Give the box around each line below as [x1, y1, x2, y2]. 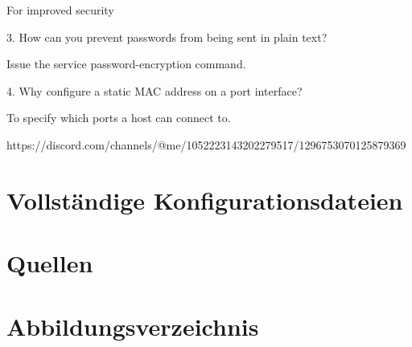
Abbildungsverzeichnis [6, 309, 259, 342]
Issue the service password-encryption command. [6, 55, 246, 72]
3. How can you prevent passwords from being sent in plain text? [6, 28, 328, 45]
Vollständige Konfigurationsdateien [6, 183, 403, 216]
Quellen [6, 247, 93, 280]
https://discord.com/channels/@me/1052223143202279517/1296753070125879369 [6, 136, 406, 153]
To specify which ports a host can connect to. [6, 109, 231, 126]
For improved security [6, 2, 114, 18]
